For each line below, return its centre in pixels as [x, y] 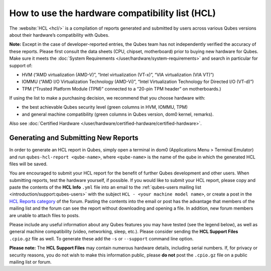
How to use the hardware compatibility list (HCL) [112, 13]
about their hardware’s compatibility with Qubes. [59, 35]
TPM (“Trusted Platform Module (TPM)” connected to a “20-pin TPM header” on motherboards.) [121, 88]
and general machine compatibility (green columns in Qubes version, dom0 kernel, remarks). [118, 114]
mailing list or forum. [31, 262]
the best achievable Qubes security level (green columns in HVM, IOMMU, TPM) [105, 107]
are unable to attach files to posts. [44, 215]
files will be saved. [28, 164]
